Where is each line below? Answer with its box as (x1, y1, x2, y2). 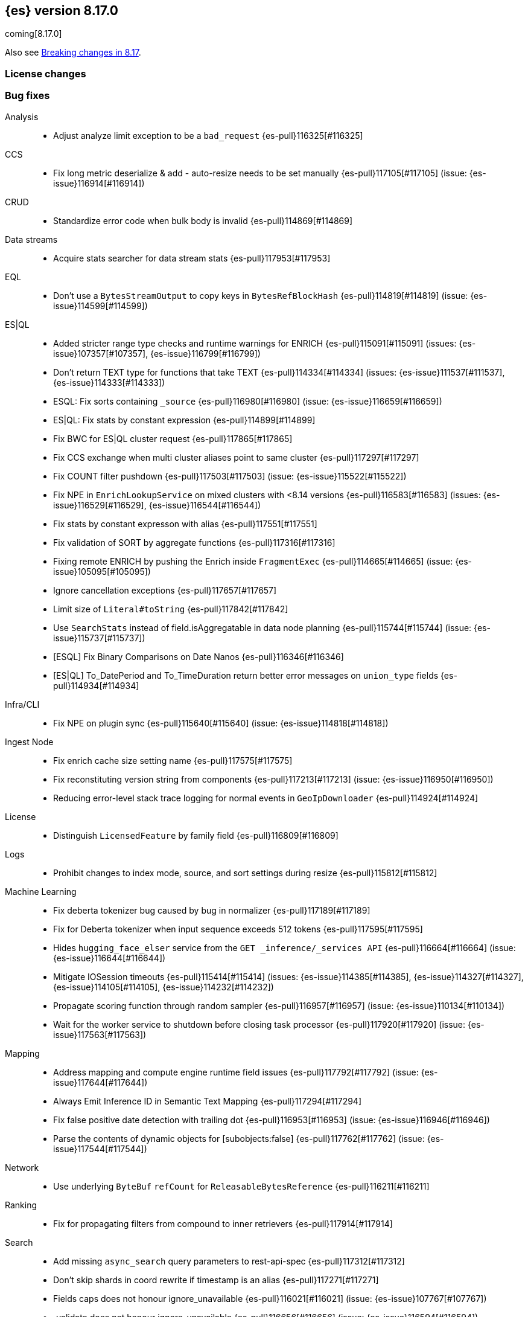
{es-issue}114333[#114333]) (53, 377, 165, 388)
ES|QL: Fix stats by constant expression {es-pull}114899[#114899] (53, 414, 316, 425)
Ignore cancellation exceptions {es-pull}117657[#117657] (53, 585, 277, 595)
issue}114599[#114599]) (53, 300, 148, 311)
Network (5, 1162, 39, 1173)
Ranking (5, 1199, 37, 1210)
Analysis (5, 111, 39, 122)
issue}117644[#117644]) (53, 1077, 148, 1088)
